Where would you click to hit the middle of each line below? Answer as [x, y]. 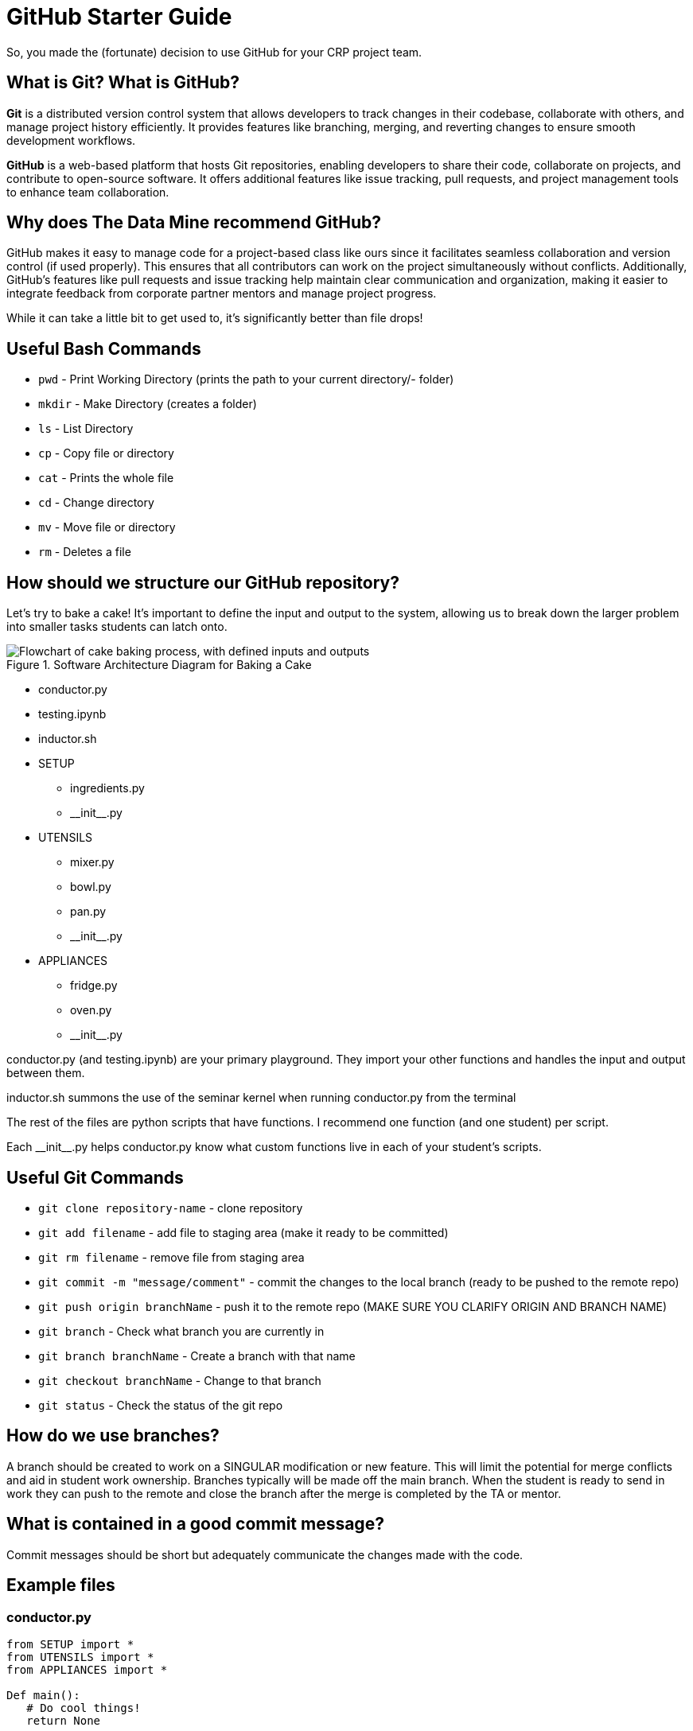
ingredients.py [107, 788]
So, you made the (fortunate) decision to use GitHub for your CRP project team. [214, 52]
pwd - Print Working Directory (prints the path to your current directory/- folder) [246, 379]
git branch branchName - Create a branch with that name [197, 1356]
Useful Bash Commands [104, 348]
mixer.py [92, 862]
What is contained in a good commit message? [195, 1524]
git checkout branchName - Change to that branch [180, 1380]
